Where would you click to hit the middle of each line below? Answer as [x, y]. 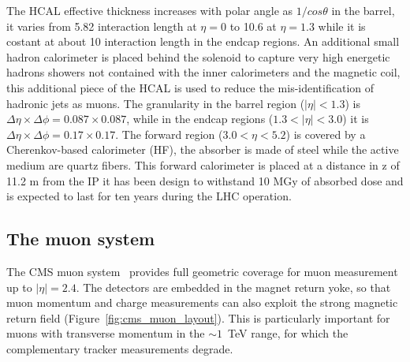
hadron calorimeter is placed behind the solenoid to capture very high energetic [198, 56]
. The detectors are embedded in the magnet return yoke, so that [233, 287]
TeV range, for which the [288, 333]
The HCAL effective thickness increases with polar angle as [150, 10]
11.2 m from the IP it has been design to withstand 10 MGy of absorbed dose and [205, 180]
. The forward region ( [169, 134]
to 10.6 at [253, 26]
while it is [342, 26]
